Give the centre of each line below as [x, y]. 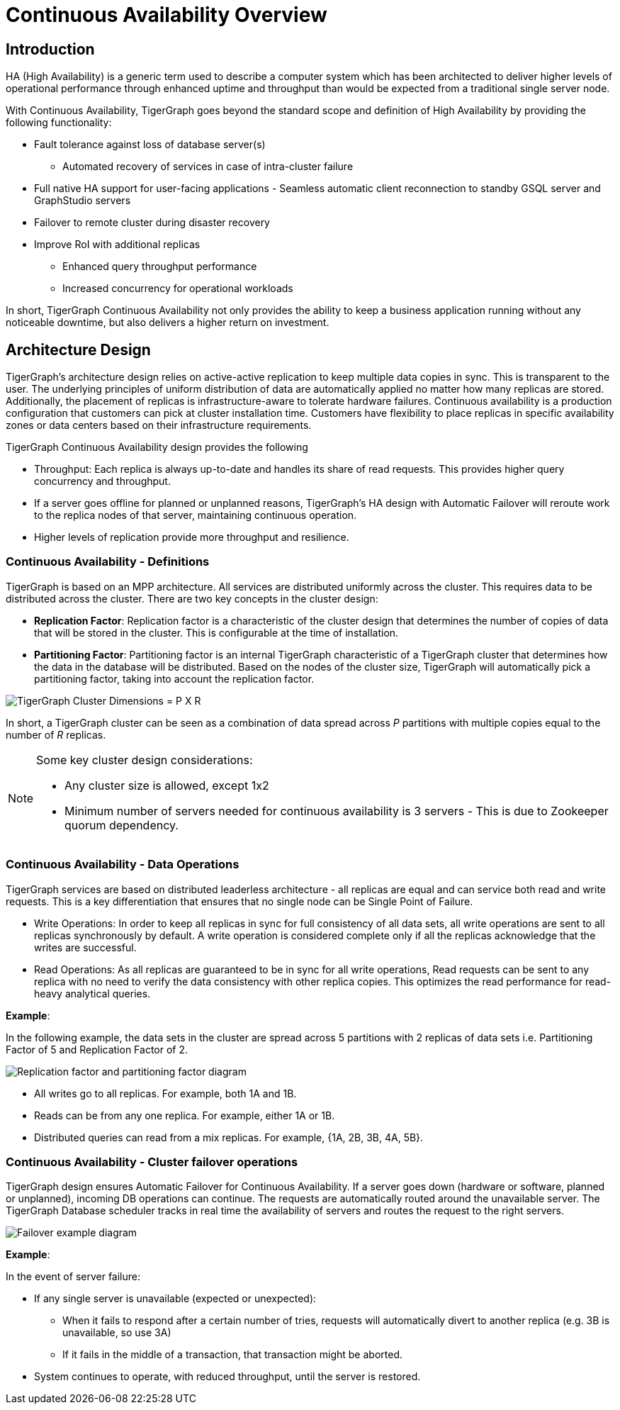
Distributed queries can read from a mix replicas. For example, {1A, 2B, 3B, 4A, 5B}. [229, 1137]
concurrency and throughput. [102, 481]
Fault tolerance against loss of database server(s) [150, 145]
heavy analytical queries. [92, 993]
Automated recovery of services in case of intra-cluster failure [208, 167]
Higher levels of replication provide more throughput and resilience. [192, 537]
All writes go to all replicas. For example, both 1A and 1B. [165, 1093]
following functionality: [59, 123]
